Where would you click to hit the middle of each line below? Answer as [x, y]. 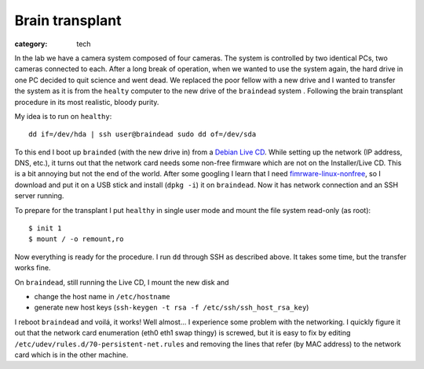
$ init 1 [45, 228]
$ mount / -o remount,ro [76, 239]
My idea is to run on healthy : [63, 116]
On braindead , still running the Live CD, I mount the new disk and [122, 282]
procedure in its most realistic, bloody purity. [87, 102]
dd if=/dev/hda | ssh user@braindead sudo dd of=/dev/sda [143, 134]
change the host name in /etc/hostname [102, 296]
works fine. [33, 268]
